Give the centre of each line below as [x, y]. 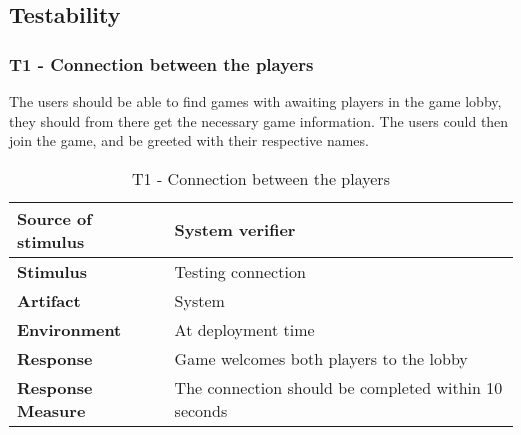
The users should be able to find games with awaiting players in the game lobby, [255, 101]
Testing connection [240, 271]
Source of [54, 218]
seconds [201, 410]
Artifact [49, 300]
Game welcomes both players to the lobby [321, 358]
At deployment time [244, 329]
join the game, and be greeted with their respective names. [189, 140]
